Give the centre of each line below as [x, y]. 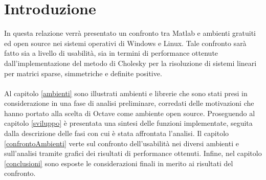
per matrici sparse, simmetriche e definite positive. [83, 73]
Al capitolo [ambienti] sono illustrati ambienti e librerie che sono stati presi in [126, 93]
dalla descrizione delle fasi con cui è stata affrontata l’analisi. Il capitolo [117, 133]
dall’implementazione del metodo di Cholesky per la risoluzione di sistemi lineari [130, 63]
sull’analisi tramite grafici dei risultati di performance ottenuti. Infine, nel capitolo [133, 153]
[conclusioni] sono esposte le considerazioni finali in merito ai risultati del [119, 163]
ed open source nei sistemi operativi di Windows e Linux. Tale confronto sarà [125, 43]
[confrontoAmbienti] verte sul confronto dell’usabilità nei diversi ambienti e [121, 143]
